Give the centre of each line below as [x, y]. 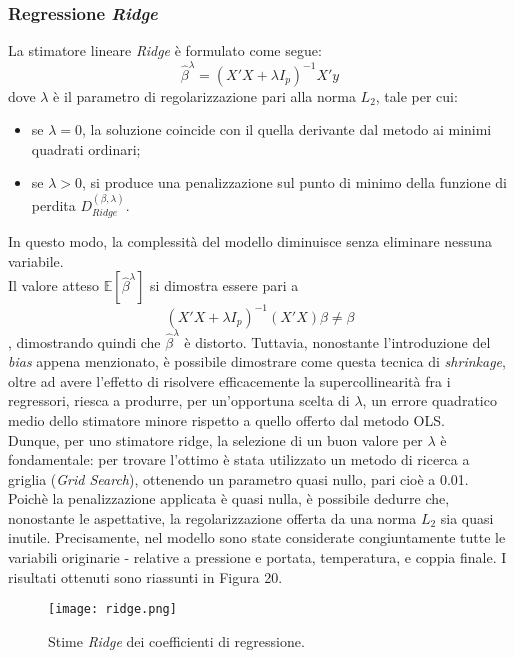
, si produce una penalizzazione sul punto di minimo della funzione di [294, 182]
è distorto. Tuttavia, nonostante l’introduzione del [337, 341]
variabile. [36, 260]
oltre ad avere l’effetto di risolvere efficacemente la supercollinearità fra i [229, 380]
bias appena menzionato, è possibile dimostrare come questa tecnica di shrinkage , [257, 361]
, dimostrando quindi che [84, 341]
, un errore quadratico [429, 400]
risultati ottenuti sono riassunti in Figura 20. [145, 576]
